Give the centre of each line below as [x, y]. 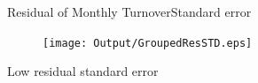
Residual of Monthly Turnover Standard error [129, 11]
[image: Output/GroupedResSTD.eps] [148, 43]
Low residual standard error [83, 71]
